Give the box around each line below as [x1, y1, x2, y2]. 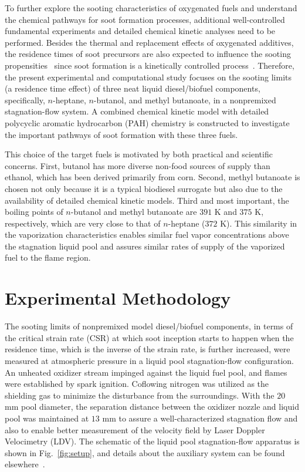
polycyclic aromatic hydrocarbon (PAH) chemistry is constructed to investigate [5, 116, 290, 129]
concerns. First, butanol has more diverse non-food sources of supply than [5, 159, 270, 171]
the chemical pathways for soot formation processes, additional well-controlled [5, 13, 285, 25]
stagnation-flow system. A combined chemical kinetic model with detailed [5, 105, 269, 117]
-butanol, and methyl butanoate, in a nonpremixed [93, 93, 276, 106]
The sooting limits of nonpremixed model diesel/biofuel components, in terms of [5, 320, 293, 332]
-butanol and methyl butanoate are [70, 205, 197, 218]
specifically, [5, 93, 45, 106]
